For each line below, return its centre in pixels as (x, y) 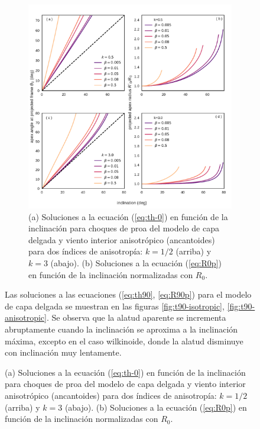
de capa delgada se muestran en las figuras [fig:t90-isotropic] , (115, 306)
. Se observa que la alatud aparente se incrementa (136, 317)
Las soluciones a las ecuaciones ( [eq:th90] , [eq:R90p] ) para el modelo (128, 294)
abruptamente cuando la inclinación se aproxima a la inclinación (121, 329)
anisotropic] (26, 317)
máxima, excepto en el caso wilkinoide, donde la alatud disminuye (124, 341)
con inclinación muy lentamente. (63, 352)
